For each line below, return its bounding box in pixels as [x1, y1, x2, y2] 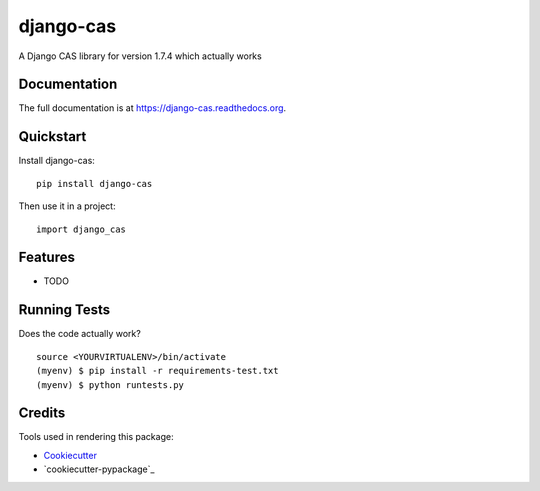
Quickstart [18, 128, 87, 145]
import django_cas [36, 223, 127, 235]
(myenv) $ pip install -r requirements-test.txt [36, 365, 279, 377]
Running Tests [18, 301, 110, 319]
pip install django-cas [36, 178, 153, 189]
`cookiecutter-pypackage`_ [43, 463, 155, 475]
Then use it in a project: [18, 200, 116, 212]
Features [18, 249, 75, 266]
